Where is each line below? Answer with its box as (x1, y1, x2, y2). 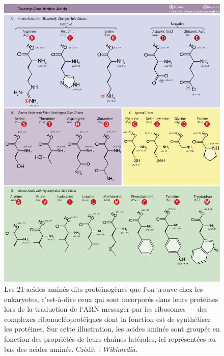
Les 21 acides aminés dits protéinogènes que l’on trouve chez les (4, 284, 203, 294)
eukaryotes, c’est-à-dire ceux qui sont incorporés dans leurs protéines (4, 293, 218, 304)
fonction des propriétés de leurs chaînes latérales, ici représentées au (4, 334, 216, 344)
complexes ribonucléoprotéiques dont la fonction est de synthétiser (4, 313, 211, 324)
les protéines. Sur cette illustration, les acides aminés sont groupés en (4, 323, 220, 334)
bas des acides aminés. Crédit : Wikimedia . (4, 343, 137, 354)
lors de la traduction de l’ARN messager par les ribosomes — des (4, 304, 208, 314)
